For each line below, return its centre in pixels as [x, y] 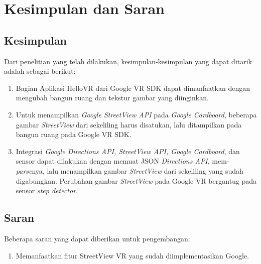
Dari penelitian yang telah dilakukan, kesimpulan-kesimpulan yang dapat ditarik [128, 61]
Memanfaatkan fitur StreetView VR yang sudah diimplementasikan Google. [132, 255]
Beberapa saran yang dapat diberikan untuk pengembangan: [97, 238]
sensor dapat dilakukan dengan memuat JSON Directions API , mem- [122, 161]
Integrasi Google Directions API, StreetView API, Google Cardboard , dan [128, 151]
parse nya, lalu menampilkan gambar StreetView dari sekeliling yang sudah [129, 170]
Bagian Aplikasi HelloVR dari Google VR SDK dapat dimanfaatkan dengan [133, 88]
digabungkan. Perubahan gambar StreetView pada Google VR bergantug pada [136, 180]
